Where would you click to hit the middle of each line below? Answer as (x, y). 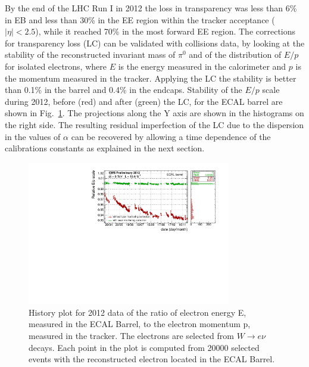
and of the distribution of (235, 55)
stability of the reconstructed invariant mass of (90, 55)
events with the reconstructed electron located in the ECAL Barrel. (152, 359)
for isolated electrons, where (56, 66)
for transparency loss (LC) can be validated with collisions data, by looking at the (155, 43)
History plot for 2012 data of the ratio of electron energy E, (138, 312)
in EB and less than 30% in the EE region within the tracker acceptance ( (140, 19)
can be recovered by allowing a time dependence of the (171, 136)
